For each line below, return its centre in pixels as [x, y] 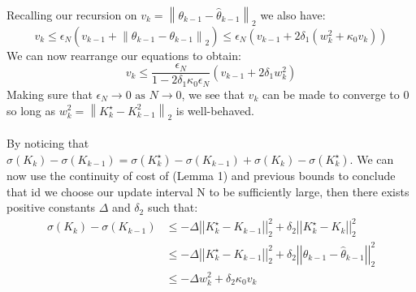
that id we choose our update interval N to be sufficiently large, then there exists [208, 191]
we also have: [293, 14]
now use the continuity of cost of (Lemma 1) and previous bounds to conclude [201, 175]
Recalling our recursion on [72, 14]
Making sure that [50, 94]
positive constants [51, 207]
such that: [173, 207]
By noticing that [48, 143]
